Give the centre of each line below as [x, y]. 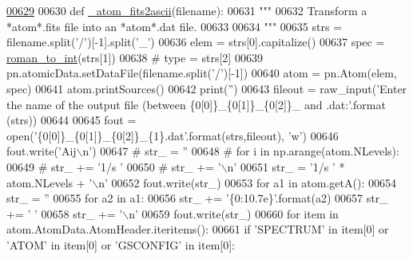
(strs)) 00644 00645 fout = [71, 120]
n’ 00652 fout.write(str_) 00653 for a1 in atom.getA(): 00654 [247, 182]
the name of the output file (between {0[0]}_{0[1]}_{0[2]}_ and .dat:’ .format [196, 104]
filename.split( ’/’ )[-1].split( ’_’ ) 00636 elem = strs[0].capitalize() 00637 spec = [196, 42]
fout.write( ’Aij [42, 151]
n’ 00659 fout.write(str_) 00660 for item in [234, 213]
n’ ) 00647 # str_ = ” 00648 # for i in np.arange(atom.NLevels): [241, 151]
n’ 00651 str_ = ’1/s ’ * [286, 166]
